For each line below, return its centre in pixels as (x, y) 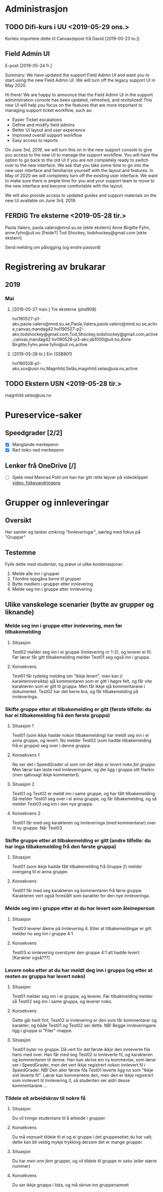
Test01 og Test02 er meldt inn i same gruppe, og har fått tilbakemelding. (84, 794)
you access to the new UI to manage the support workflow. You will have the (81, 155)
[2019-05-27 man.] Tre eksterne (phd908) (54, 309)
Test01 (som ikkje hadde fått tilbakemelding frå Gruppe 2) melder (77, 867)
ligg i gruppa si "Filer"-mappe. (42, 1031)
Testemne (21, 552)
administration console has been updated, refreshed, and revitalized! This (79, 100)
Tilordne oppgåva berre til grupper (47, 579)
